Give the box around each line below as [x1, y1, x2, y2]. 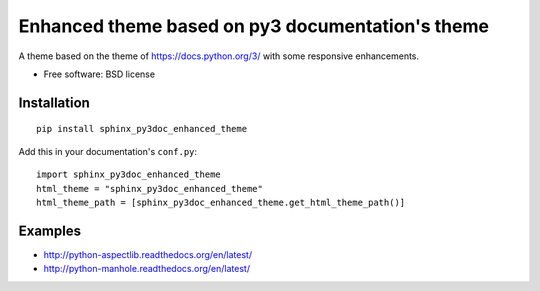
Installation [18, 94, 90, 111]
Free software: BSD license [43, 68, 155, 80]
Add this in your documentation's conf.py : [18, 145, 198, 157]
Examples [18, 222, 82, 239]
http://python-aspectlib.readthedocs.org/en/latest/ [43, 248, 253, 260]
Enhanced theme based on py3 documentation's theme [18, 15, 490, 37]
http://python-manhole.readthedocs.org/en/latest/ [43, 263, 250, 275]
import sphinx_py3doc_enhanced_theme [36, 169, 222, 180]
